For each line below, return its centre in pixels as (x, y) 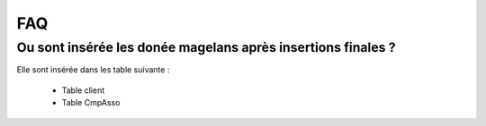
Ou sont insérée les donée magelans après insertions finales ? (206, 47)
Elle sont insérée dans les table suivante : (93, 70)
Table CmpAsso (91, 103)
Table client (83, 90)
